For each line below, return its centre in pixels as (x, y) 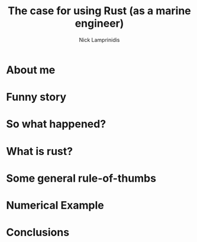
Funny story (36, 97)
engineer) (99, 23)
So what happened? (56, 124)
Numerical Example (55, 205)
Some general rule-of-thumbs (81, 178)
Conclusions (38, 233)
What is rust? (39, 151)
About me (31, 70)
